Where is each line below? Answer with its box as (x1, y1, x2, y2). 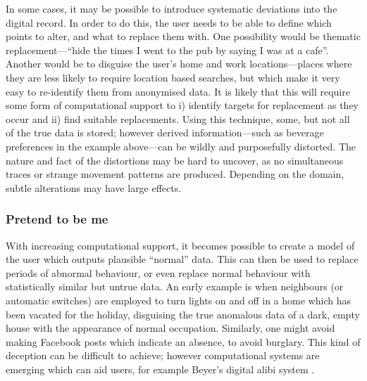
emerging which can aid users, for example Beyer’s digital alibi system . (6, 361, 315, 376)
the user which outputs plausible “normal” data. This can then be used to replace (6, 252, 359, 266)
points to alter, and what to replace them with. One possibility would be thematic (6, 29, 361, 44)
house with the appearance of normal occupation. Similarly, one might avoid (6, 321, 335, 335)
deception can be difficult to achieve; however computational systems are (6, 348, 320, 363)
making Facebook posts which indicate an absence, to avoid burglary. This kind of (6, 334, 361, 349)
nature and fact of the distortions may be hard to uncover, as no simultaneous (6, 153, 344, 167)
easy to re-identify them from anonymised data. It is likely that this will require (6, 84, 350, 98)
